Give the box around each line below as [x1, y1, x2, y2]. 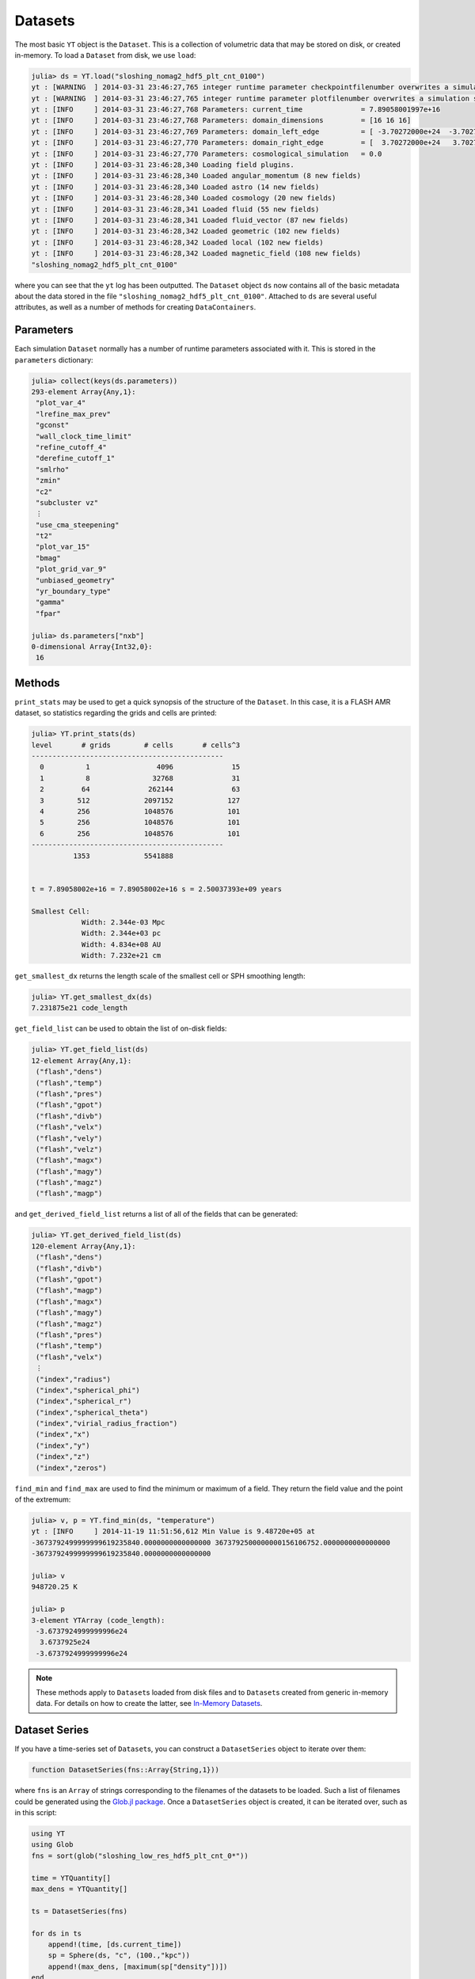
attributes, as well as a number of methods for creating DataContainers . [14, 302, 256, 312]
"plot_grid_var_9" [36, 564, 107, 574]
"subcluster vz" [36, 498, 99, 507]
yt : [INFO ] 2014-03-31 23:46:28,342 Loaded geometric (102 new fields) [31, 226, 340, 236]
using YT [31, 1829, 66, 1838]
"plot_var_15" [36, 542, 90, 552]
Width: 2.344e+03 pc [81, 929, 161, 938]
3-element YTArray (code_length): [31, 1616, 165, 1624]
